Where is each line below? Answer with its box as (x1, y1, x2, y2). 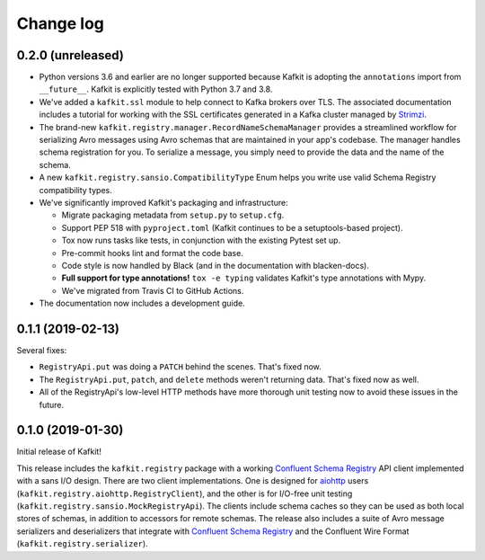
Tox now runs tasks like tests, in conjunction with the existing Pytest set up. (61, 235, 341, 246)
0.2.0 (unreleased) (16, 48, 125, 63)
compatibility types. (39, 184, 112, 195)
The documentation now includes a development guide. (39, 298, 246, 309)
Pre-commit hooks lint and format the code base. (61, 247, 244, 258)
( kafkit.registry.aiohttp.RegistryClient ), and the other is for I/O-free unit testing (16, 488, 353, 499)
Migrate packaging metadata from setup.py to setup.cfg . (61, 209, 285, 220)
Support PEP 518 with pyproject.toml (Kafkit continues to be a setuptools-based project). (61, 222, 403, 233)
